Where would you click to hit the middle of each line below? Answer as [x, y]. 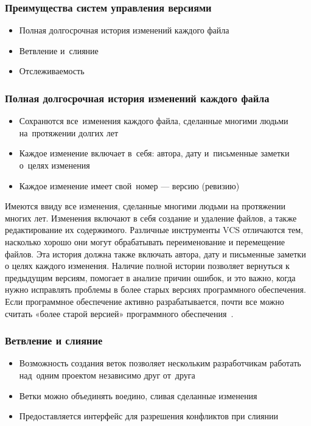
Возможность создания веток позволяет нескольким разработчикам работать [160, 363]
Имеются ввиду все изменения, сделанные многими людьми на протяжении [145, 206]
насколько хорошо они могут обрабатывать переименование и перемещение [145, 241]
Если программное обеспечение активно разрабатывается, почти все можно [145, 301]
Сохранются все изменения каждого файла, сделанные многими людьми [154, 121]
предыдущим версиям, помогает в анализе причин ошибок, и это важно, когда [150, 277]
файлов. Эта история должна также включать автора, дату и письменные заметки [155, 253]
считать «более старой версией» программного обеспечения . [119, 313]
